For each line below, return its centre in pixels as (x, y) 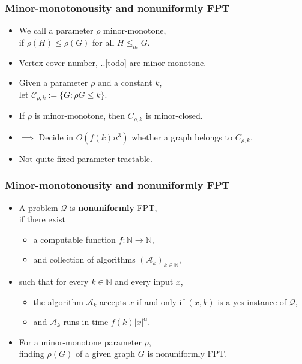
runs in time (86, 322)
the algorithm (58, 301)
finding (32, 354)
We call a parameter (56, 30)
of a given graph (105, 354)
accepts (113, 301)
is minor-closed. (174, 115)
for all (104, 42)
